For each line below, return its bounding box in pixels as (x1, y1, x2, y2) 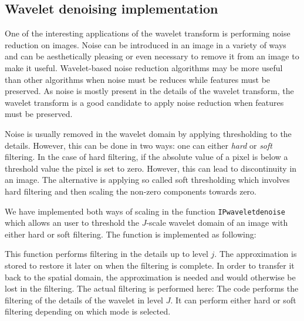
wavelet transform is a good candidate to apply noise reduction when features (5, 96, 284, 108)
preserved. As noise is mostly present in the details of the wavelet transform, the (5, 85, 294, 97)
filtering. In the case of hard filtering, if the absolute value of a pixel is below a (5, 151, 288, 163)
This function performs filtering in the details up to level (5, 248, 208, 260)
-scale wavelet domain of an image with (146, 216, 288, 229)
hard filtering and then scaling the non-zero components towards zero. (5, 185, 256, 197)
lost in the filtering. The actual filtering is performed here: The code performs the (5, 282, 299, 295)
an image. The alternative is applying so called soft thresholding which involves (5, 173, 290, 186)
